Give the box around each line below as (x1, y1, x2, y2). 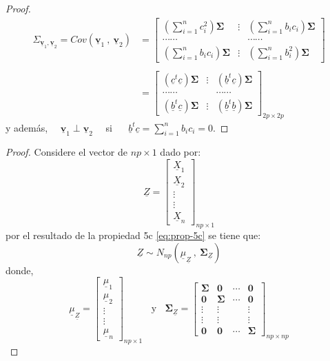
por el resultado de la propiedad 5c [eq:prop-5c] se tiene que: (6, 228, 261, 243)
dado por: (160, 145, 201, 159)
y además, (6, 120, 48, 134)
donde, (6, 262, 34, 277)
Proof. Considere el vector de (6, 145, 128, 159)
